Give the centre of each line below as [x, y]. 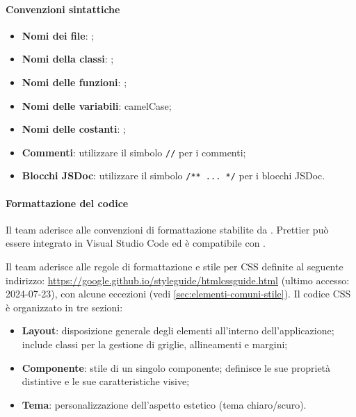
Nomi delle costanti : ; [74, 129]
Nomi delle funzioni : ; [74, 82]
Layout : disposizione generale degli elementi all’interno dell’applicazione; [178, 330]
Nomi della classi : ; [68, 59]
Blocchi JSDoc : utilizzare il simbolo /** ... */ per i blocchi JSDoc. [173, 175]
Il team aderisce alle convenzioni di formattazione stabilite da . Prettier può [167, 229]
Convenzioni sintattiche [63, 9]
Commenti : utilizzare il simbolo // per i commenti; [134, 152]
